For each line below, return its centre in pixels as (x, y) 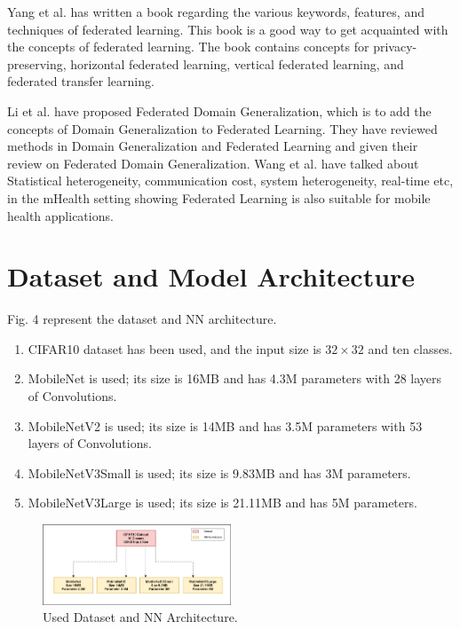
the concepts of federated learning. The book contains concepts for (188, 47)
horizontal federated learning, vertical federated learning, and (237, 63)
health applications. (60, 215)
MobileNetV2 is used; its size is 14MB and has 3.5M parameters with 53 (225, 425)
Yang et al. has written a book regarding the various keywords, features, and (216, 12)
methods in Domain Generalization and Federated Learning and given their (213, 146)
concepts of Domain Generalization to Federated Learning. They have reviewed (222, 128)
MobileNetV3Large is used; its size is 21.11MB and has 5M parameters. (222, 503)
